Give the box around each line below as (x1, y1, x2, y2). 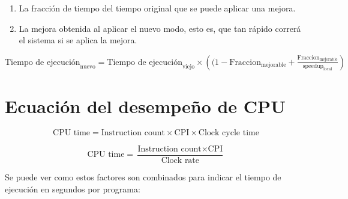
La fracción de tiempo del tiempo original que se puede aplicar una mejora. (19, 2, 296, 14)
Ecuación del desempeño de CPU (5, 93, 286, 118)
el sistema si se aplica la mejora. (19, 34, 137, 46)
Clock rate (161, 156, 200, 165)
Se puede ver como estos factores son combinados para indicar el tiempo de (5, 170, 281, 183)
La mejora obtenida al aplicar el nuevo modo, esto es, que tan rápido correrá (19, 22, 301, 34)
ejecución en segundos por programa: (5, 182, 140, 195)
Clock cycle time (198, 128, 259, 137)
